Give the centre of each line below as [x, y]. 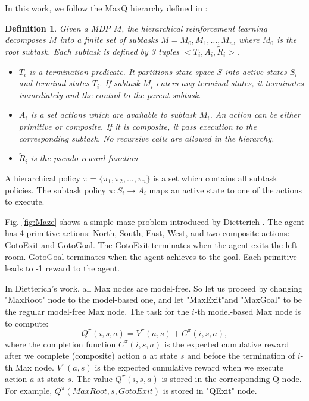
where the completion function [60, 344]
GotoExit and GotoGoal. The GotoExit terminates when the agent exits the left [151, 244]
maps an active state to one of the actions [225, 189]
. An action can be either [255, 115]
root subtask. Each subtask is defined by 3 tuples [92, 51]
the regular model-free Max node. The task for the [97, 311]
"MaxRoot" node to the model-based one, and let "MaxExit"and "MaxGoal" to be [154, 300]
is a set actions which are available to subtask [113, 115]
